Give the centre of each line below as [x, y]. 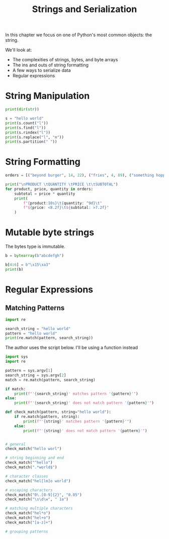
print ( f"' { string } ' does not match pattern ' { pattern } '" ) [85, 430]
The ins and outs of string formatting [51, 65]
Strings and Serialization [84, 9]
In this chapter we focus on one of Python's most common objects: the [79, 35]
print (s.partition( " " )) [31, 142]
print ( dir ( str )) [22, 110]
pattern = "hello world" [31, 333]
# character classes [27, 476]
